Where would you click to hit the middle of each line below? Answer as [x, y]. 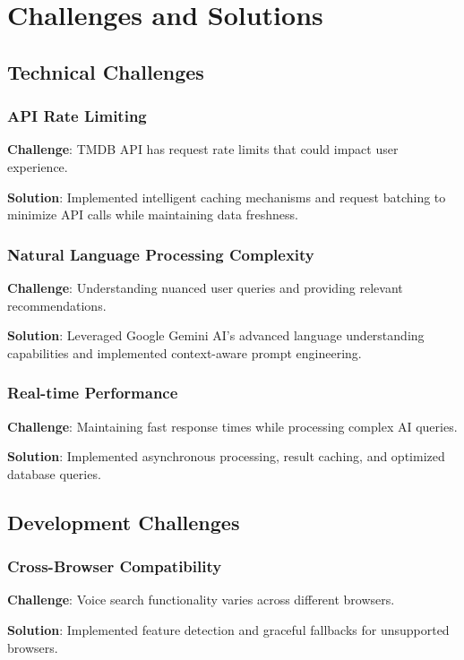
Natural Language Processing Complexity [161, 254]
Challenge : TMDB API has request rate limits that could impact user [203, 149]
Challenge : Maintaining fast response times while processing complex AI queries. [232, 426]
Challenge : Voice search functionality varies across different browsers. [201, 600]
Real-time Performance [93, 393]
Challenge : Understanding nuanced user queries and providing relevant [205, 287]
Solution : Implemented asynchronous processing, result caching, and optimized [226, 456]
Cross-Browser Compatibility [115, 566]
